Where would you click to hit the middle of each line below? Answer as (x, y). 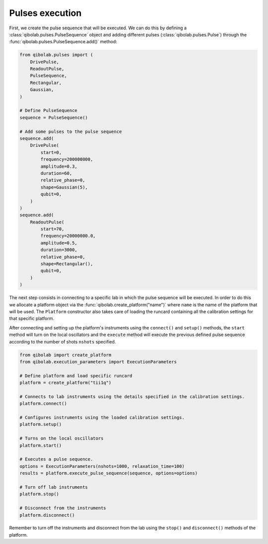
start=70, (52, 229)
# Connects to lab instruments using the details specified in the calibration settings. (132, 396)
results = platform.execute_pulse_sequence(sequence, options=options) (109, 473)
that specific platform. (32, 319)
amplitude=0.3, (59, 166)
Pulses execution (45, 13)
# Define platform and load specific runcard (76, 376)
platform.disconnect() (47, 515)
